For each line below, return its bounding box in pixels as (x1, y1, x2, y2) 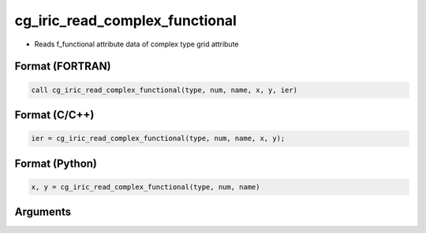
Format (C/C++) (14, 108, 95, 121)
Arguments (14, 205, 72, 219)
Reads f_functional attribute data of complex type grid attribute (34, 39, 240, 49)
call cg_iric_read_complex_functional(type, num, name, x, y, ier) (31, 85, 298, 94)
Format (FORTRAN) (14, 60, 111, 73)
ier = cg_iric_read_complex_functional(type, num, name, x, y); (31, 134, 286, 143)
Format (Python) (14, 157, 98, 170)
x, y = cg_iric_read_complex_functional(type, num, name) (31, 182, 260, 191)
